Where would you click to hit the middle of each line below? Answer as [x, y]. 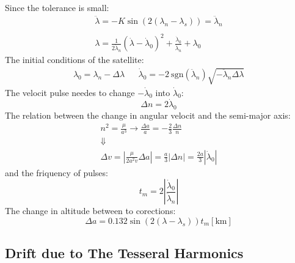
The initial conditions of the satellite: [75, 60]
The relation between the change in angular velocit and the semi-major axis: [148, 115]
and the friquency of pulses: [56, 172]
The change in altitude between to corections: [90, 211]
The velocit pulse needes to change [70, 92]
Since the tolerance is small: [57, 7]
